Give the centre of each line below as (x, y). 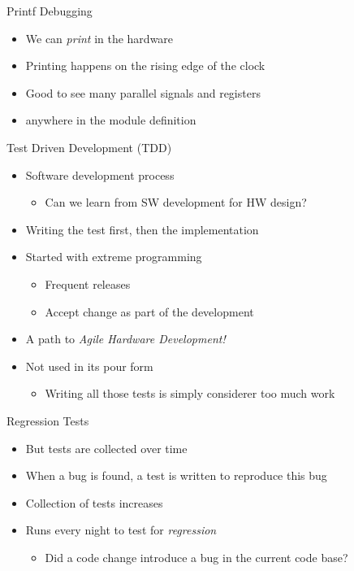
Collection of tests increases (94, 502)
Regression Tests (48, 420)
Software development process (100, 174)
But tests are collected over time (106, 448)
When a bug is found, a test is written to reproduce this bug (176, 475)
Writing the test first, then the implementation (142, 229)
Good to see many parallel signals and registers (143, 92)
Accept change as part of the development (149, 311)
